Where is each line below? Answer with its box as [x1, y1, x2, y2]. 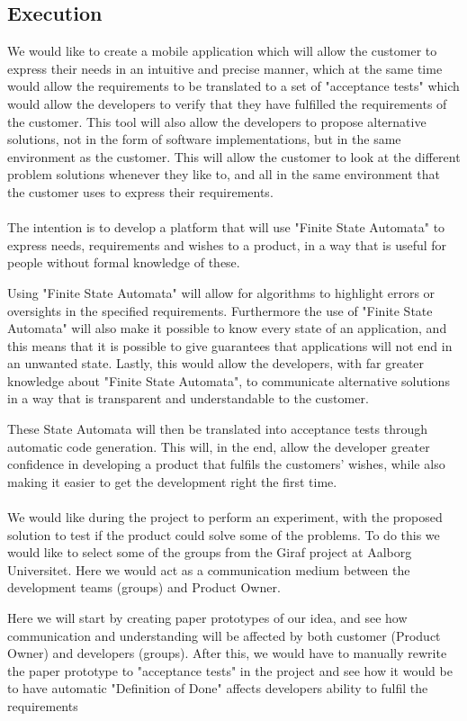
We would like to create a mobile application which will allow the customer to [7, 41, 437, 60]
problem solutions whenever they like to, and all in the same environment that [7, 165, 441, 184]
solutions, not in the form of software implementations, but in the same [7, 130, 401, 149]
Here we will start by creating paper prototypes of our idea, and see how [7, 608, 408, 627]
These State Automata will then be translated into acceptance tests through [7, 419, 428, 438]
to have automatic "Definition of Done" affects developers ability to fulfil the [7, 679, 428, 698]
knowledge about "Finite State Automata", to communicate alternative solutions [7, 371, 450, 390]
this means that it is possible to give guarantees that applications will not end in [7, 336, 453, 355]
